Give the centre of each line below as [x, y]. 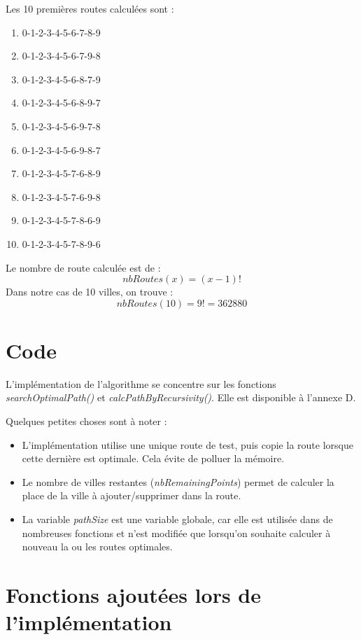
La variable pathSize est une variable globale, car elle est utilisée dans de [177, 519]
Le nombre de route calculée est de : [83, 267]
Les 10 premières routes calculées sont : [90, 8]
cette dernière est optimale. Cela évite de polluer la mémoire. [153, 458]
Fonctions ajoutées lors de [133, 594]
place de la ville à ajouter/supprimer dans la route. [132, 495]
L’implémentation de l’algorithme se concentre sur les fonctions [141, 383]
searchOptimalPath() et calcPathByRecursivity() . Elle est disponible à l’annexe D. [181, 397]
